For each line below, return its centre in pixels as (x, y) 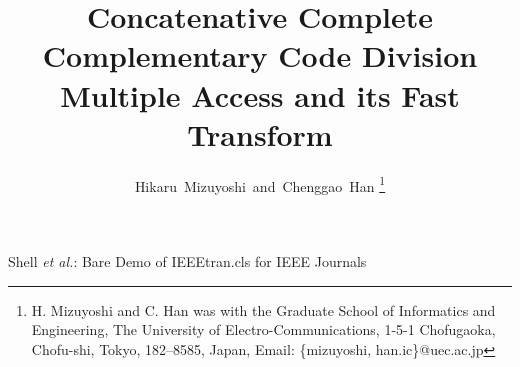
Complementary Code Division (260, 55)
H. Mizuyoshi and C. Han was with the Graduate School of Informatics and (263, 309)
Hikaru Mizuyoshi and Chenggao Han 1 (260, 184)
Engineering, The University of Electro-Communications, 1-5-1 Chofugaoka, (263, 329)
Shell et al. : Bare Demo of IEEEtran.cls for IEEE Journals (187, 260)
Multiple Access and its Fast (260, 94)
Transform (260, 133)
